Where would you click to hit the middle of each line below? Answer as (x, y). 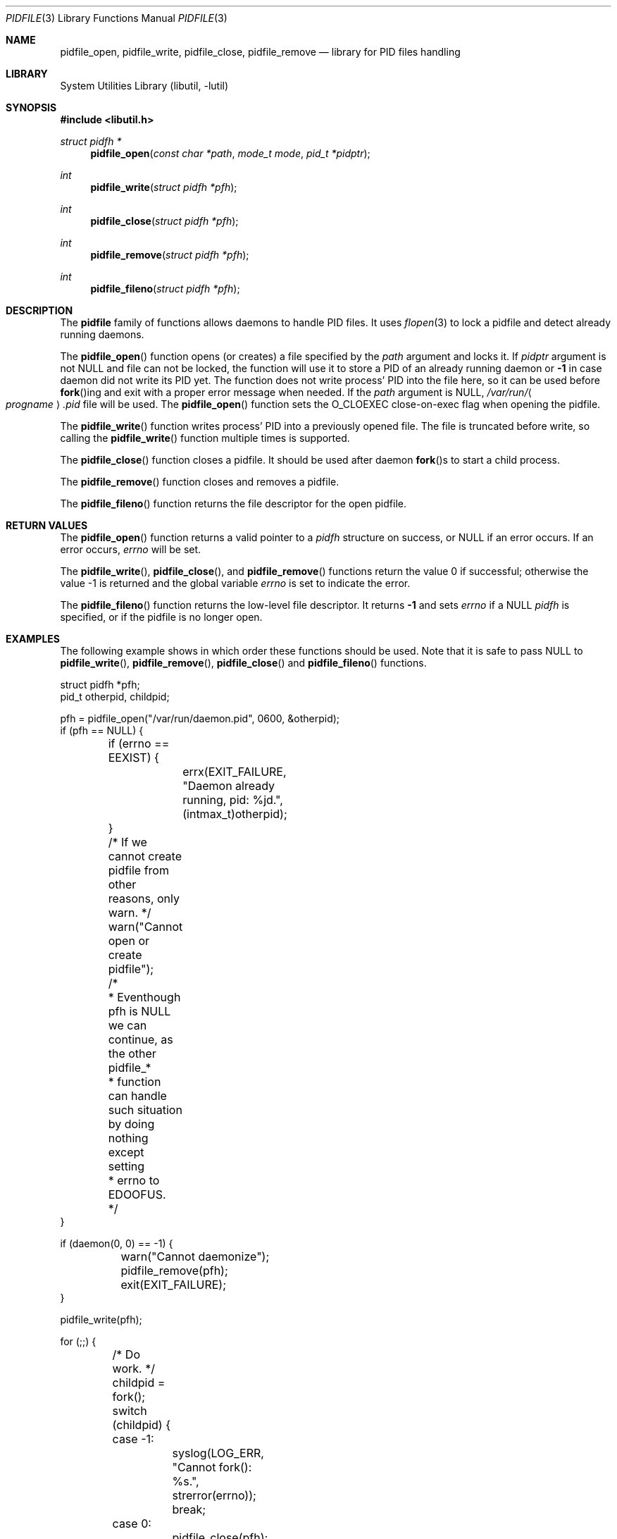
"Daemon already (229, 786)
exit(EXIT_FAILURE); (173, 1285)
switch (130, 1411)
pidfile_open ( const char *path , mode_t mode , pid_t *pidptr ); (230, 153)
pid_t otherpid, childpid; (115, 697)
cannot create (145, 856)
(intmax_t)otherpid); (235, 814)
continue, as (141, 1039)
